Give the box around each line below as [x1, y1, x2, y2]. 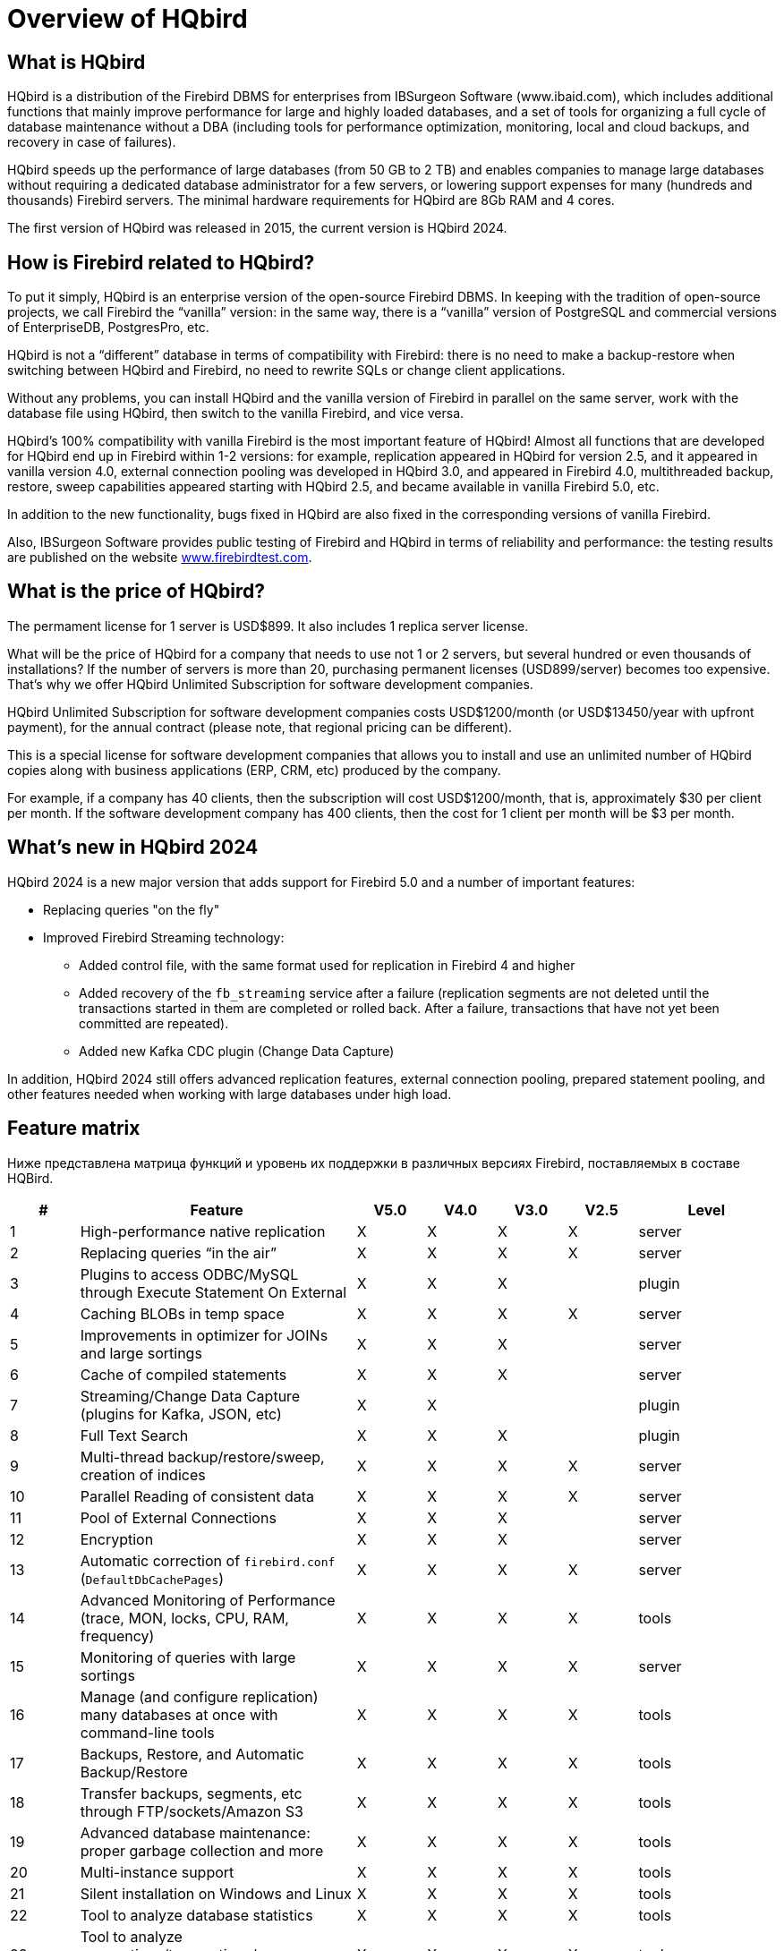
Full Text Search [80, 1426, 189, 1444]
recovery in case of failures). [7, 134, 176, 150]
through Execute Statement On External [80, 1282, 347, 1301]
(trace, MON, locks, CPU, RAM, [80, 1608, 289, 1627]
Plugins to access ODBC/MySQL [80, 1265, 299, 1283]
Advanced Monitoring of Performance [80, 1590, 336, 1609]
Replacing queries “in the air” [80, 1243, 277, 1262]
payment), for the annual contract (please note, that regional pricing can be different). [7, 719, 513, 735]
